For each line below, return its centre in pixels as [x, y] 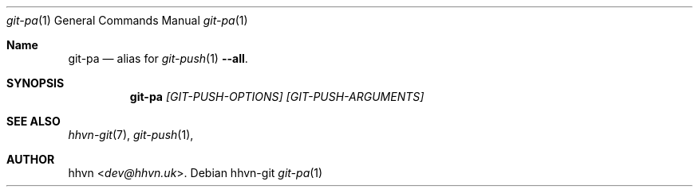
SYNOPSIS [36, 83]
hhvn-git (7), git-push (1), [131, 135]
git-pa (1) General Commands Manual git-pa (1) [127, 20]
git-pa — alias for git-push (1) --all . [158, 58]
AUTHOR [31, 159]
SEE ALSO [34, 121]
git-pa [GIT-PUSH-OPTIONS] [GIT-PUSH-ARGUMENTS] [277, 96]
